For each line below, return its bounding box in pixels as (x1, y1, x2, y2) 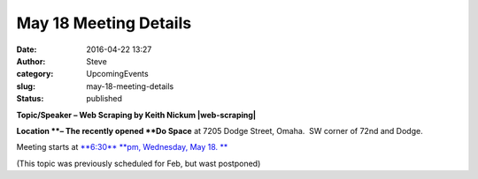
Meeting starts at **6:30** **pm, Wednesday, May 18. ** (16, 142, 228, 153)
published (86, 93, 123, 104)
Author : (16, 56, 46, 66)
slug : (16, 80, 35, 92)
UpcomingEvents (86, 69, 150, 79)
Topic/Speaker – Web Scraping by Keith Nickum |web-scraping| (16, 109, 257, 120)
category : (16, 69, 54, 79)
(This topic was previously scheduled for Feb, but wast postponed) (16, 158, 261, 168)
